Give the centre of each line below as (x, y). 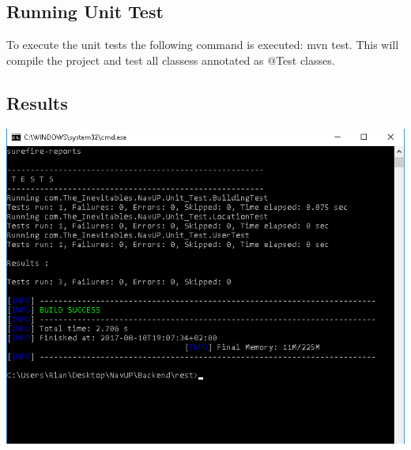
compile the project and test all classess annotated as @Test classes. (171, 60)
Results (37, 102)
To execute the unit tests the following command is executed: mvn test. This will (203, 45)
